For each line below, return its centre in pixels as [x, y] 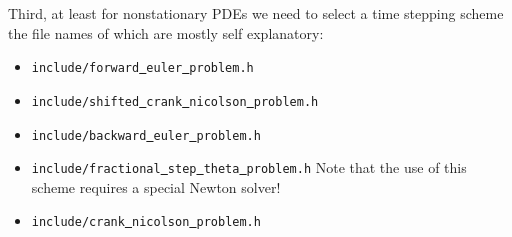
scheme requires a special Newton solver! [156, 186]
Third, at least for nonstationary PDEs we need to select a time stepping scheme [256, 13]
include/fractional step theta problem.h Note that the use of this [249, 167]
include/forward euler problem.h [142, 68]
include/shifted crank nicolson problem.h [175, 101]
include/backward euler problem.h [146, 135]
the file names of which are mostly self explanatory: [166, 32]
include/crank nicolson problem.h [146, 222]
